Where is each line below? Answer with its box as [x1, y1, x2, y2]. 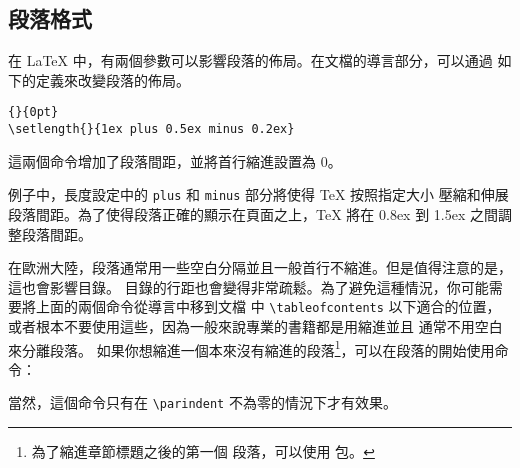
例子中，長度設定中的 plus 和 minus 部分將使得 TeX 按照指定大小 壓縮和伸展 [8, 184, 509, 205]
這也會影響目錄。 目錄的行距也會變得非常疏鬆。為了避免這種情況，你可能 [8, 276, 489, 297]
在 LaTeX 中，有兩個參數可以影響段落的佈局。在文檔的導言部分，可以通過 [8, 50, 493, 71]
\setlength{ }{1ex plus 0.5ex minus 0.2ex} [8, 122, 295, 137]
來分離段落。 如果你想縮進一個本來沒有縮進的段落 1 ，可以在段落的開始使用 [8, 336, 495, 360]
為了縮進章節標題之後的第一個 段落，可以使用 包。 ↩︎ [31, 441, 375, 462]
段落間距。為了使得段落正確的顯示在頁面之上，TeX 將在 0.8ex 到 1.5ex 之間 [8, 203, 498, 224]
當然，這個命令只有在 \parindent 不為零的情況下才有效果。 [8, 392, 397, 413]
